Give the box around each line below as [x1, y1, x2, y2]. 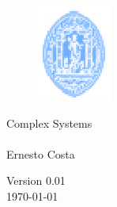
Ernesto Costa [6, 145, 75, 162]
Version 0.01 [6, 172, 66, 189]
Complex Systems [6, 114, 92, 131]
